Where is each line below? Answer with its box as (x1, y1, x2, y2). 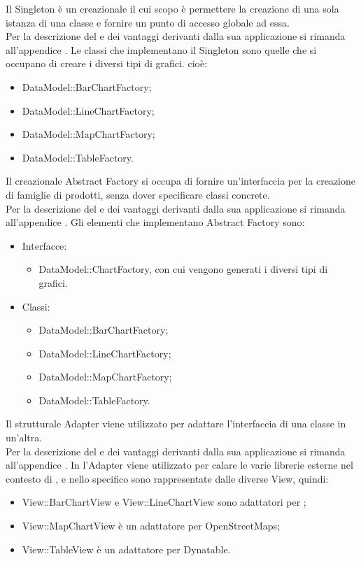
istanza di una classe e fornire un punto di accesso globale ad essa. (6, 15, 290, 29)
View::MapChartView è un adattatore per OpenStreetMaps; (22, 518, 280, 533)
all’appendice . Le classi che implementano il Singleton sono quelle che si (6, 42, 317, 57)
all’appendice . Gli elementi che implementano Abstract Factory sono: (6, 215, 305, 229)
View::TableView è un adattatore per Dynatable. (22, 541, 231, 556)
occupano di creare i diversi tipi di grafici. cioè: (6, 56, 208, 71)
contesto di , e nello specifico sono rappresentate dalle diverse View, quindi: (6, 471, 329, 485)
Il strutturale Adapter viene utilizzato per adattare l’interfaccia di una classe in (6, 416, 346, 431)
